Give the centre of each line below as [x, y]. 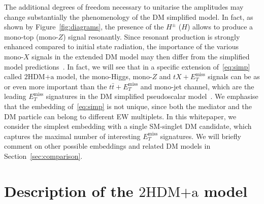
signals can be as [234, 76]
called [13, 76]
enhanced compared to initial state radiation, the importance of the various [121, 46]
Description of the [69, 191]
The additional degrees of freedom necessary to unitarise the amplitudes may [124, 7]
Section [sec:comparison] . [43, 156]
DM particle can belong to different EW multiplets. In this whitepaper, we [120, 116]
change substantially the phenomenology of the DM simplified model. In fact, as [129, 16]
